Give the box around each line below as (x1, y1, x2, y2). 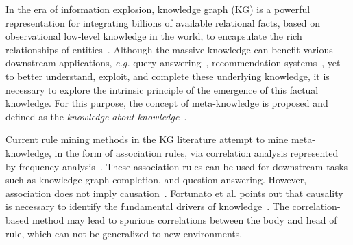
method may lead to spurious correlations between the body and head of (32, 212, 337, 227)
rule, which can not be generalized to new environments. (5, 226, 243, 240)
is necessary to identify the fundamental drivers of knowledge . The (5, 199, 289, 214)
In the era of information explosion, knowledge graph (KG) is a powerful (5, 2, 311, 16)
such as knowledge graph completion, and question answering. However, (5, 172, 307, 187)
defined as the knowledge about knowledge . (5, 109, 187, 123)
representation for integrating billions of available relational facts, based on (5, 15, 321, 29)
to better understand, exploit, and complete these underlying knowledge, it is (5, 68, 330, 83)
